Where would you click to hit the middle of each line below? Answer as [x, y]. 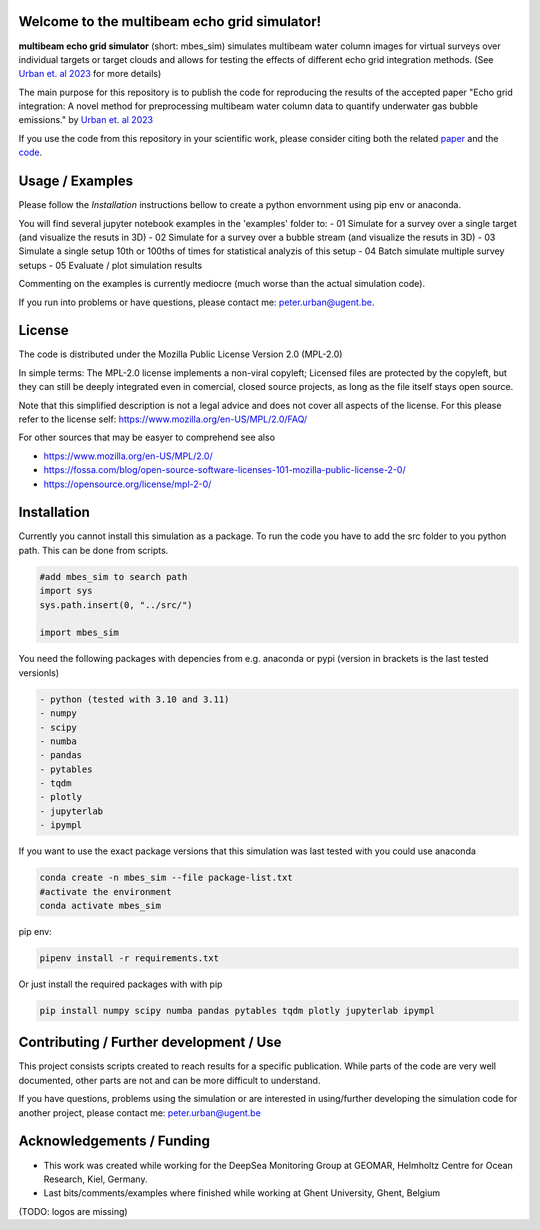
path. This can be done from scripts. [93, 550]
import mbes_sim [79, 633]
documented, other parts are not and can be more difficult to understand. [169, 1080]
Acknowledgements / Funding [114, 1141]
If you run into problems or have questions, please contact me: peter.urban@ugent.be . [196, 302]
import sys [66, 591]
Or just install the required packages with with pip [120, 984]
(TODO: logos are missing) [73, 1211]
